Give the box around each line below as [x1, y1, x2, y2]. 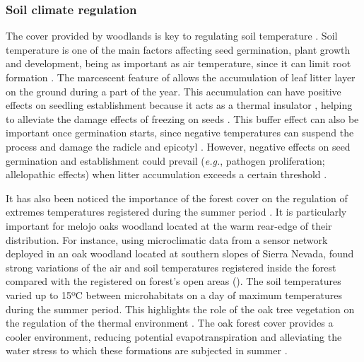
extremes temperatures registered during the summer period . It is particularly [6, 204, 347, 219]
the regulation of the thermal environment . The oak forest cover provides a [6, 315, 334, 330]
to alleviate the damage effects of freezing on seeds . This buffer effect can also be [6, 111, 359, 126]
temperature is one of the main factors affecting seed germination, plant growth [6, 42, 351, 57]
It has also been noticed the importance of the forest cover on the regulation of [6, 190, 348, 205]
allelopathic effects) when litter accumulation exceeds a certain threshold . [6, 167, 327, 182]
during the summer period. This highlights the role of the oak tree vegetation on [6, 301, 355, 316]
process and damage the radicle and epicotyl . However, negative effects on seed [6, 139, 351, 153]
